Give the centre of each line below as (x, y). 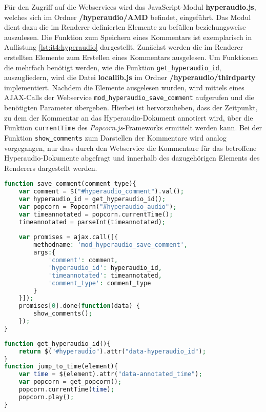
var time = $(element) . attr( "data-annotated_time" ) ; (110, 374)
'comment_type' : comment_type (99, 283)
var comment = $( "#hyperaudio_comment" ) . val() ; (101, 192)
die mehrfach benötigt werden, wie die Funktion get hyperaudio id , (113, 67)
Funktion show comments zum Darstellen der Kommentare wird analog (115, 137)
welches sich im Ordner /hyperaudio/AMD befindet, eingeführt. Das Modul (128, 17)
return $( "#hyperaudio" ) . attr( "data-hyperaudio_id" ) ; (112, 351)
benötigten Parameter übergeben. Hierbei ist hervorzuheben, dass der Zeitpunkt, (131, 107)
